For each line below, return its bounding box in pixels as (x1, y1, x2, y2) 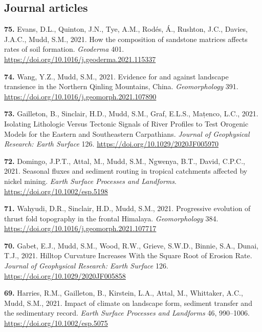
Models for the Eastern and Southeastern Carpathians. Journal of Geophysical (4, 128, 250, 139)
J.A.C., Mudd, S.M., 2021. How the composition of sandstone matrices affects (4, 33, 248, 44)
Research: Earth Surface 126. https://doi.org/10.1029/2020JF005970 (4, 138, 219, 149)
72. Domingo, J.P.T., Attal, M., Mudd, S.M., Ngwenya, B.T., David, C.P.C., (4, 155, 245, 166)
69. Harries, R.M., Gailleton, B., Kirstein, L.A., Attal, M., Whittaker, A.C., (4, 287, 243, 298)
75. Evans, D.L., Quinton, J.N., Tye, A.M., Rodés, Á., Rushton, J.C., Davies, (4, 24, 248, 34)
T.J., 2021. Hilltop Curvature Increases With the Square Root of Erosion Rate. (4, 250, 252, 261)
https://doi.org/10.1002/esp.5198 (4, 185, 108, 196)
